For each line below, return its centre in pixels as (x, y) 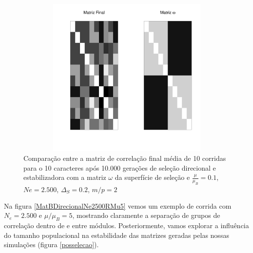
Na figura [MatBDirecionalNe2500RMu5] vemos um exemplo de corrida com (118, 205)
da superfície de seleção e (152, 177)
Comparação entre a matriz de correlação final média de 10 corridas (125, 158)
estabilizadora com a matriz (65, 177)
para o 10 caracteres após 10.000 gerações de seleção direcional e (120, 167)
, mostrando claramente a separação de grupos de (146, 215)
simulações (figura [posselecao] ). (51, 244)
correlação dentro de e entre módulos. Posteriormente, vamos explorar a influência (126, 225)
